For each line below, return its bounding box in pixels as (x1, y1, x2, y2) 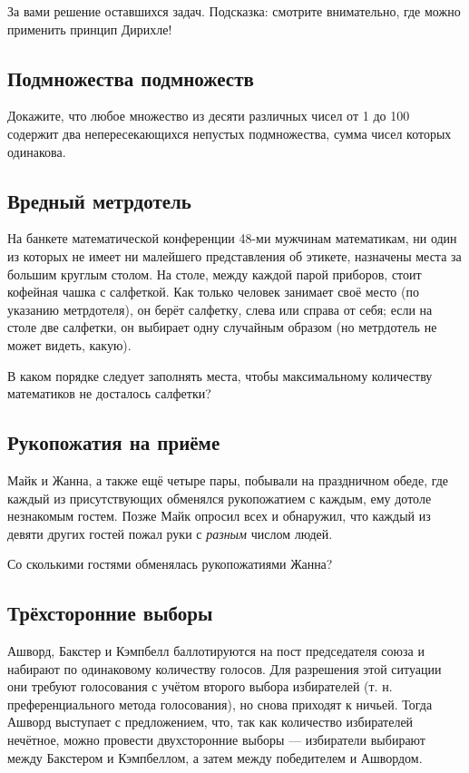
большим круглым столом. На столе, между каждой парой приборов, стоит (7, 264, 422, 283)
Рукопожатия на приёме (7, 428, 220, 456)
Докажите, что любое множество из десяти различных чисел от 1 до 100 (7, 106, 410, 125)
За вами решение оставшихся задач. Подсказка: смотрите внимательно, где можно (7, 2, 461, 20)
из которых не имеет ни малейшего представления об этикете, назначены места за (7, 246, 462, 265)
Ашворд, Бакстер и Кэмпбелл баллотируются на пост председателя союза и (7, 641, 425, 660)
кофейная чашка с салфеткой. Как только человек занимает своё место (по (7, 282, 419, 301)
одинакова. (7, 142, 66, 161)
